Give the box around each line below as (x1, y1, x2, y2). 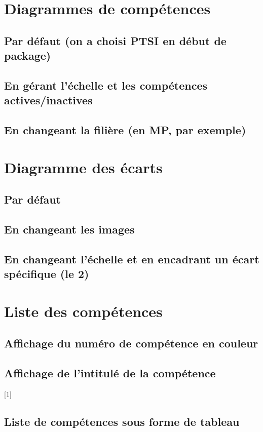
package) (4, 48, 51, 63)
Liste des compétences (4, 300, 163, 321)
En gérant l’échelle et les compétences (4, 77, 207, 93)
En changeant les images (4, 221, 135, 237)
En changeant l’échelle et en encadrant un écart (4, 251, 259, 266)
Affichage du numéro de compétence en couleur (4, 335, 258, 351)
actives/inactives (4, 92, 93, 108)
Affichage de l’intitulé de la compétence (4, 365, 216, 381)
